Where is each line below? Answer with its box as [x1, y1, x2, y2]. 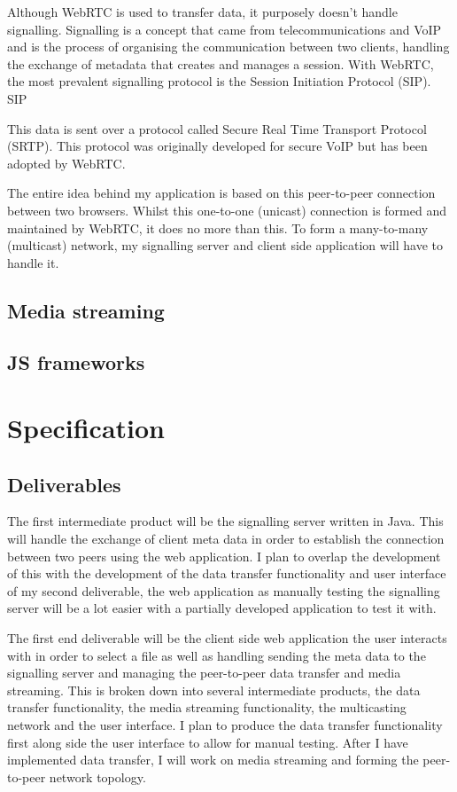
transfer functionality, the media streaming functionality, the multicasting [7, 698, 407, 717]
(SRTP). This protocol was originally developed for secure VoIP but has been [7, 137, 428, 155]
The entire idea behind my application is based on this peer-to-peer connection [7, 184, 436, 202]
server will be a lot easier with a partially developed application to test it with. [7, 599, 437, 617]
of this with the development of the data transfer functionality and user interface [7, 564, 446, 583]
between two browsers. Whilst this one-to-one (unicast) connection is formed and [7, 200, 446, 219]
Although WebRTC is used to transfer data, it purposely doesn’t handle [7, 3, 398, 20]
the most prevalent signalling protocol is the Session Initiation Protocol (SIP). [7, 72, 431, 90]
